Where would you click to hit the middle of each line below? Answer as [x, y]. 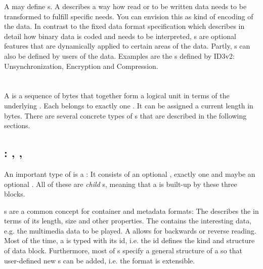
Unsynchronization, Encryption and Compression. [81, 66]
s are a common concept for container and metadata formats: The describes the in [131, 210]
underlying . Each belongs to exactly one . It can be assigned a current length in [129, 105]
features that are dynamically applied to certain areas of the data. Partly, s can [127, 46]
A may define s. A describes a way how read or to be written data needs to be [125, 6]
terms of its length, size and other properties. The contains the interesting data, [128, 221]
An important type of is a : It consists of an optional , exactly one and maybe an [130, 174]
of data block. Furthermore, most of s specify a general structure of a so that [123, 251]
